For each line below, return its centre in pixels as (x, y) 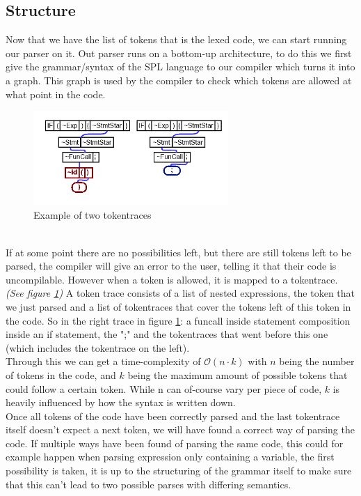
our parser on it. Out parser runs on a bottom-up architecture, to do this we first (179, 53)
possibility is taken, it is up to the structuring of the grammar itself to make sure (179, 471)
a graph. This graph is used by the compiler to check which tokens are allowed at (179, 80)
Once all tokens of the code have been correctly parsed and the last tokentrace (173, 416)
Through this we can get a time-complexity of (103, 361)
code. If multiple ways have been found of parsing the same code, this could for (175, 443)
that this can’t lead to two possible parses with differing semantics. (149, 484)
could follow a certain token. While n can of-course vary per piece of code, (164, 388)
